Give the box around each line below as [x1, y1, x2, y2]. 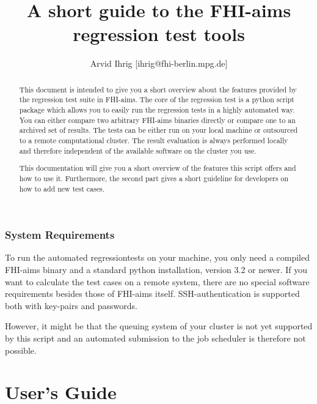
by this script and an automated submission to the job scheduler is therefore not [5, 332, 306, 345]
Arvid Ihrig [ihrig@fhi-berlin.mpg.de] [90, 57, 228, 70]
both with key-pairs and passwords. [5, 299, 138, 312]
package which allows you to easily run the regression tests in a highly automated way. [19, 105, 295, 115]
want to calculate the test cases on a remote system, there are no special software [5, 275, 310, 288]
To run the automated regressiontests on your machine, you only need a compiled [5, 251, 310, 264]
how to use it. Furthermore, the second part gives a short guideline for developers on [19, 173, 289, 183]
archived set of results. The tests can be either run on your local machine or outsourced [19, 125, 298, 135]
